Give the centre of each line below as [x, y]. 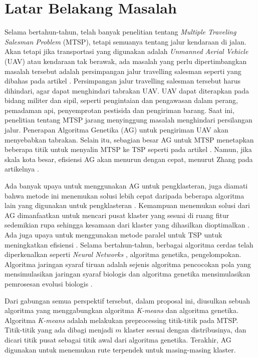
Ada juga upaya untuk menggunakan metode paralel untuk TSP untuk [113, 234]
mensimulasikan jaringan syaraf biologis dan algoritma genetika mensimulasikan [127, 274]
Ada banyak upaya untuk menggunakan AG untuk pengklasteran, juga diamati [126, 186]
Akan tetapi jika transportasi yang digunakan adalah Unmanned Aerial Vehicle [126, 51]
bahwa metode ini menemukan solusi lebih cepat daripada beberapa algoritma [124, 195]
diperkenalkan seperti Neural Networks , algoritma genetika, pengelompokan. [123, 254]
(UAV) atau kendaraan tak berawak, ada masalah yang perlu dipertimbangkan [126, 61]
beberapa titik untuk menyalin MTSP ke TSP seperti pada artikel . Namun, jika [128, 149]
